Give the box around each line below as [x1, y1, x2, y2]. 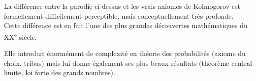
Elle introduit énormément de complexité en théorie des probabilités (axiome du [4, 48, 246, 58]
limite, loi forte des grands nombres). [4, 67, 115, 78]
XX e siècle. [4, 30, 37, 42]
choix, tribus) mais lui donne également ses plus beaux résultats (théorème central [4, 57, 252, 68]
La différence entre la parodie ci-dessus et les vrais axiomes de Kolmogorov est [4, 1, 240, 11]
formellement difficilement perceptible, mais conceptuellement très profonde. [4, 10, 234, 21]
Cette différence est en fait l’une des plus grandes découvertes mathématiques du [4, 20, 248, 30]
